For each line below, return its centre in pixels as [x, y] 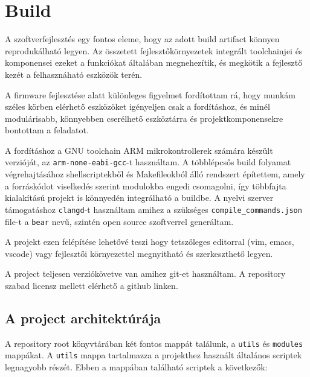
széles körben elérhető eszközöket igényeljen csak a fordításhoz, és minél [137, 106]
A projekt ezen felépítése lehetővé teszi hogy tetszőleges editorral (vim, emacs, [150, 242]
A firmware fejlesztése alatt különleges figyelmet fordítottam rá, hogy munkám [150, 94]
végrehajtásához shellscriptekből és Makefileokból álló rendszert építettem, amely [155, 174]
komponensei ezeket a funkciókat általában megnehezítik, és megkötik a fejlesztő [154, 62]
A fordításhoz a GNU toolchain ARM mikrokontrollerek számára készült [139, 150]
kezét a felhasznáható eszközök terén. [74, 74]
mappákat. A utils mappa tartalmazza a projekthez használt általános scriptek [153, 355]
